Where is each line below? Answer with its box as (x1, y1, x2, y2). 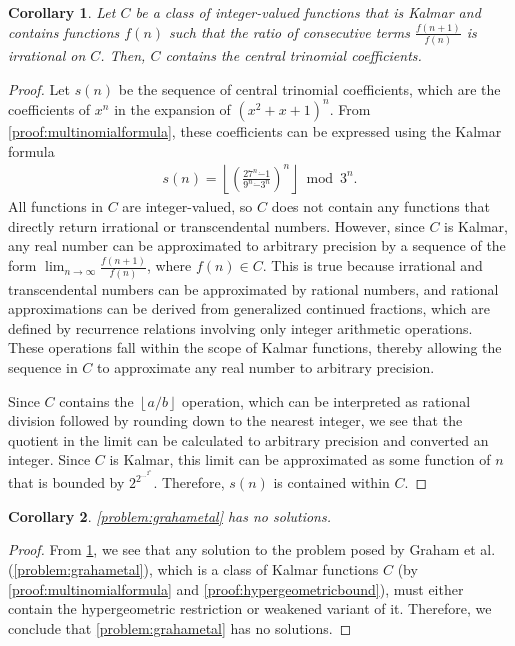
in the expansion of (114, 98, 231, 119)
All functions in (8, 196, 103, 217)
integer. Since (8, 449, 91, 470)
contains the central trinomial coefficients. (165, 45, 422, 66)
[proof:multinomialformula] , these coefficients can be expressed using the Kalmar (8, 120, 502, 141)
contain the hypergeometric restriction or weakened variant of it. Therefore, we (8, 598, 492, 619)
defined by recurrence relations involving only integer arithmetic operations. (8, 317, 473, 338)
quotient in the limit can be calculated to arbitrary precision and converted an (8, 429, 489, 450)
